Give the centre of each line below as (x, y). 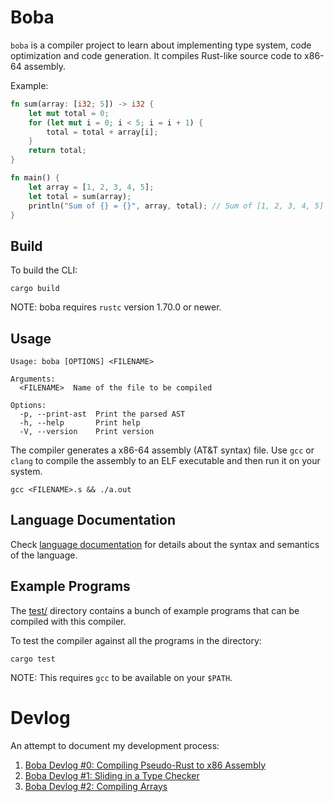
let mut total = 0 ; (69, 113)
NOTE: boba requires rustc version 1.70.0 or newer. (116, 307)
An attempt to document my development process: (115, 745)
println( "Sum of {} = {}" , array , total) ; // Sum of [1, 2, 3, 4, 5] (176, 206)
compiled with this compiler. (68, 621)
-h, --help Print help (80, 423)
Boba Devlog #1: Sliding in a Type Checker (112, 775)
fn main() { (35, 178)
